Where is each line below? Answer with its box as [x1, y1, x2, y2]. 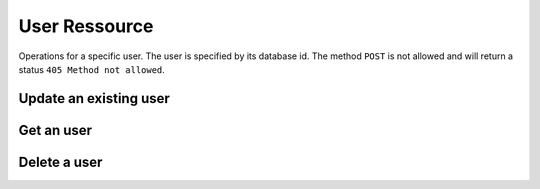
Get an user [18, 121, 93, 139]
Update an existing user [18, 90, 170, 107]
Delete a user [18, 153, 103, 170]
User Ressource [18, 15, 154, 37]
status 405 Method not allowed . [18, 63, 165, 75]
